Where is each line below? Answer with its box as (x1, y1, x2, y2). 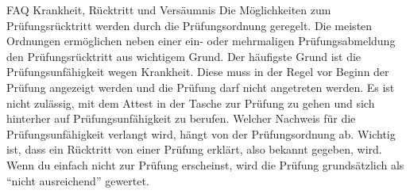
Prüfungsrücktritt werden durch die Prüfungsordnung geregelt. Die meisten (6, 17, 373, 33)
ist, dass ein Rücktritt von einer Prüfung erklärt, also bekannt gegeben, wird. (6, 141, 382, 158)
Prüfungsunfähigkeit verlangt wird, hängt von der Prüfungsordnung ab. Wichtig (6, 125, 396, 142)
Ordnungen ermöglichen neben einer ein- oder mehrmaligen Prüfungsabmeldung (6, 32, 396, 49)
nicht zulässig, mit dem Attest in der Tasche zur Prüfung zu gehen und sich (6, 94, 375, 111)
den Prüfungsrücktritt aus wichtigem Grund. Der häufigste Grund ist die (6, 48, 362, 64)
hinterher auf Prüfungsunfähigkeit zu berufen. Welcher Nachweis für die (6, 110, 356, 127)
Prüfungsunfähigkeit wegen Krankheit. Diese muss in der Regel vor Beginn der (6, 63, 389, 80)
